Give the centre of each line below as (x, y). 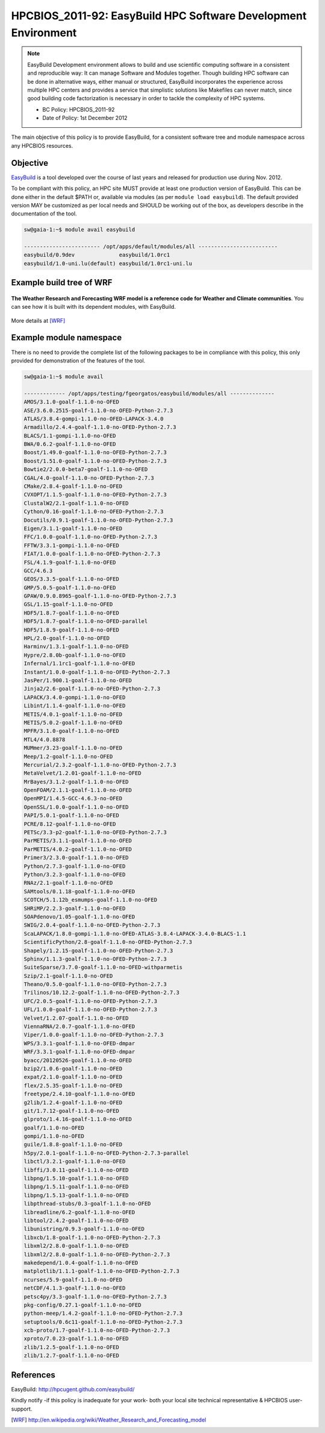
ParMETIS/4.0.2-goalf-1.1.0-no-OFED (78, 849)
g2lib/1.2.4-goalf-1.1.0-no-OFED (73, 1102)
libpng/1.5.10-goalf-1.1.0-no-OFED (76, 1178)
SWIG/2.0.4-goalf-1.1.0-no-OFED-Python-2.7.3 (92, 925)
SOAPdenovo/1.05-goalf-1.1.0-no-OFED (79, 916)
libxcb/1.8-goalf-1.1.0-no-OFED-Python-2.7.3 (92, 1237)
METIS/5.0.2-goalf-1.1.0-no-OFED (73, 723)
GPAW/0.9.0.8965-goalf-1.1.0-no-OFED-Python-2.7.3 (100, 596)
